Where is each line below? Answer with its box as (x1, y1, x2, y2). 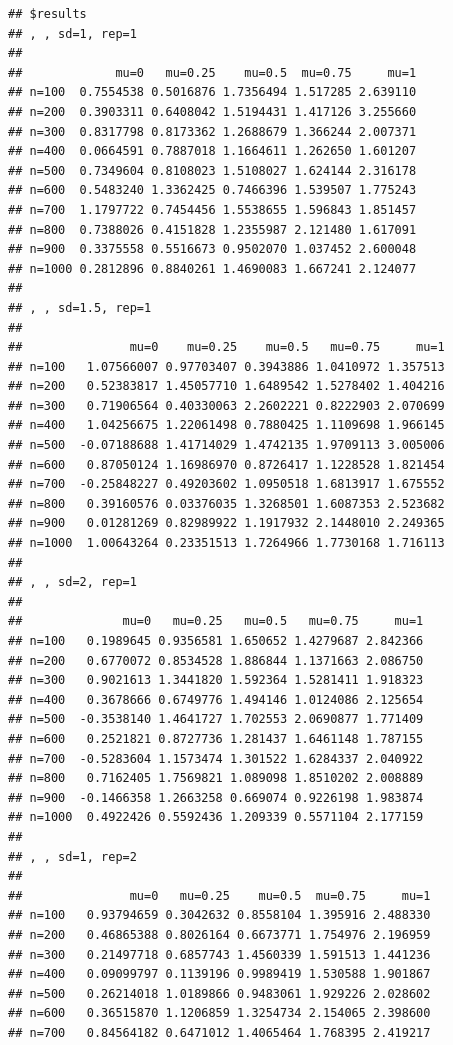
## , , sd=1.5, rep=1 (8, 300, 152, 315)
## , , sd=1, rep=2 (8, 849, 137, 864)
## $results (8, 7, 87, 21)
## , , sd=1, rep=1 (8, 26, 137, 41)
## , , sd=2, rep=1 (8, 575, 137, 590)
